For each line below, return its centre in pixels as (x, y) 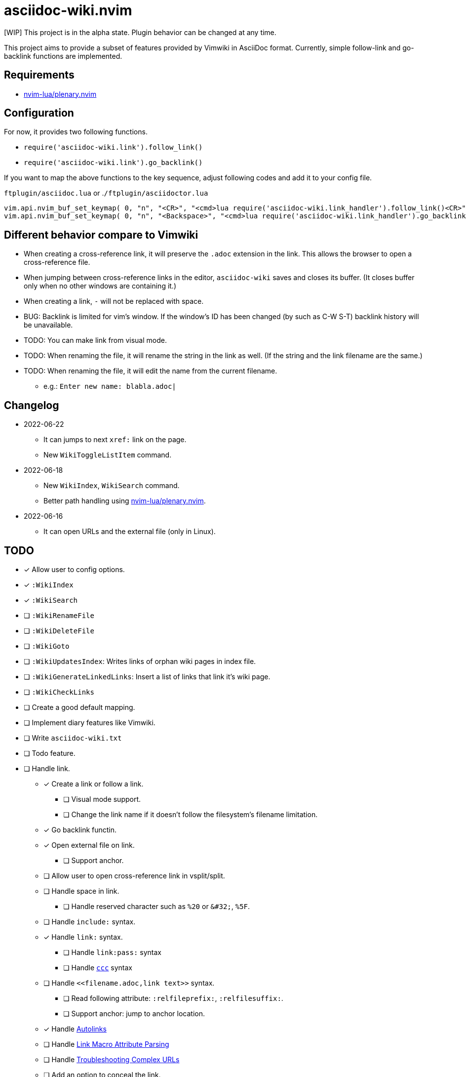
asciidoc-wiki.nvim (68, 10)
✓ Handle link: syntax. (83, 937)
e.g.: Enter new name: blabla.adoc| (110, 386)
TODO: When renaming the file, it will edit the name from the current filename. (151, 371)
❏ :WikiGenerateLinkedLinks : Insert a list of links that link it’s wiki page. (147, 676)
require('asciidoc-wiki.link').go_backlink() (113, 163)
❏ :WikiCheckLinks (59, 692)
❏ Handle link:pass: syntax (113, 952)
